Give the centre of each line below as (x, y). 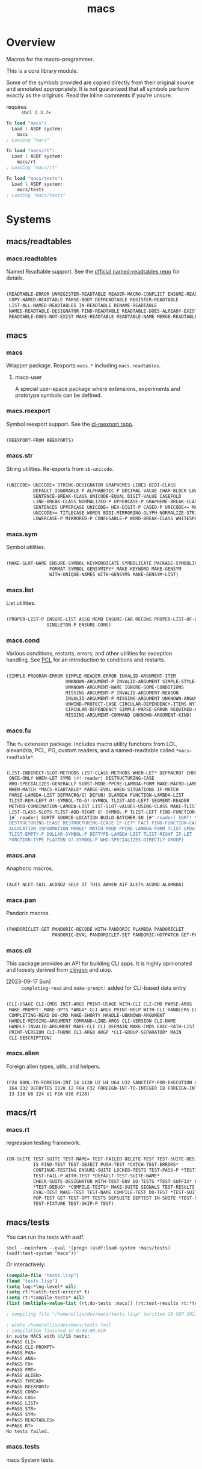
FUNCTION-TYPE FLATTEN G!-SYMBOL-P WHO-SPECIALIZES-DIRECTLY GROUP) (96, 840)
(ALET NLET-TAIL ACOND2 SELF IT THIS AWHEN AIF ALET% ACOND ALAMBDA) (95, 885)
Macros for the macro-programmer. (50, 59)
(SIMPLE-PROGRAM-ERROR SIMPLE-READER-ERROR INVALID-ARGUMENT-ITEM (91, 676)
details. (15, 278)
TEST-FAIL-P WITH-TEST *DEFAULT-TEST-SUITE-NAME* (96, 1176)
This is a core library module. (42, 70)
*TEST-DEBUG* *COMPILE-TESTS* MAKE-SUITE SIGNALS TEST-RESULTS (114, 1187)
